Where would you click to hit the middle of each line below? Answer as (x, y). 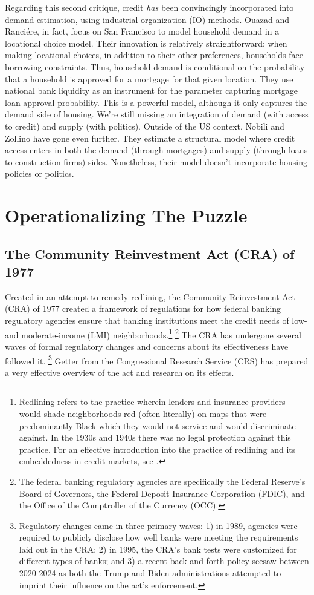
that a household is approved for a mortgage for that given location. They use (149, 78)
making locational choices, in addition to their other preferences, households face (154, 55)
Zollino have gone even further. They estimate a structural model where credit (150, 138)
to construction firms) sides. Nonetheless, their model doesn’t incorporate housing (156, 161)
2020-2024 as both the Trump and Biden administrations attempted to (150, 573)
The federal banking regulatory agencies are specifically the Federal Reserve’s (162, 481)
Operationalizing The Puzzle (126, 215)
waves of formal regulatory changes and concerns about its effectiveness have (147, 346)
